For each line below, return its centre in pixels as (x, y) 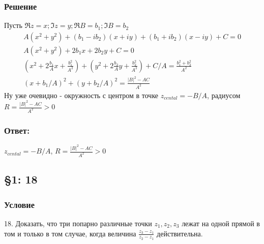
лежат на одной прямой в (221, 223)
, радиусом (224, 95)
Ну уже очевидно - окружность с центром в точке (81, 95)
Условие (19, 204)
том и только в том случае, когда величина (70, 233)
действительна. (180, 233)
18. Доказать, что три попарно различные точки (78, 223)
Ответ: (17, 130)
